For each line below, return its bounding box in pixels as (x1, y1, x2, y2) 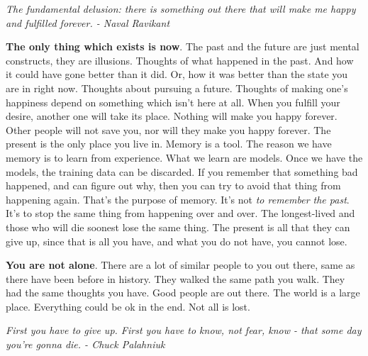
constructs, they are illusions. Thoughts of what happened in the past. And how (6, 52, 354, 67)
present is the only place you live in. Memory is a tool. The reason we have (6, 136, 332, 151)
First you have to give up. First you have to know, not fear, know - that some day (6, 323, 362, 338)
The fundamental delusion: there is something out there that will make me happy (6, 1, 356, 16)
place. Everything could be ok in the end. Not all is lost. (6, 299, 250, 313)
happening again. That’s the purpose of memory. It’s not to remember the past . (6, 191, 350, 206)
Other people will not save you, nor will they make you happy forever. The (6, 122, 331, 137)
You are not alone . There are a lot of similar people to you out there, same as (6, 257, 355, 272)
